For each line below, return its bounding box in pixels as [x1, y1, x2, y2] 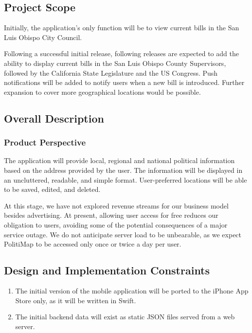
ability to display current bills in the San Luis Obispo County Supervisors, [4, 58, 226, 68]
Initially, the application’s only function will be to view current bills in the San [4, 22, 239, 33]
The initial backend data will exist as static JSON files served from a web [15, 312, 235, 322]
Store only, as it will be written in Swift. [15, 295, 136, 305]
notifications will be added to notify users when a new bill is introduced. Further [4, 77, 245, 87]
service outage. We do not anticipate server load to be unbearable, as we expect [4, 229, 242, 239]
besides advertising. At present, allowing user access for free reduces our [4, 210, 218, 220]
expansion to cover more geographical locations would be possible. [4, 86, 201, 97]
